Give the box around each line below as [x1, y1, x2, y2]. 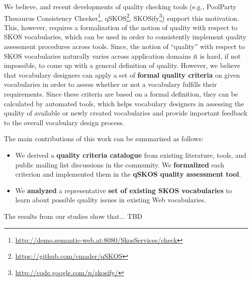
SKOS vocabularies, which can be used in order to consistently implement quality [4, 32, 247, 42]
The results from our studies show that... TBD [4, 211, 142, 221]
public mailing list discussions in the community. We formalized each [15, 159, 224, 169]
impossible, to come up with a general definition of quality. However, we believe [4, 60, 240, 70]
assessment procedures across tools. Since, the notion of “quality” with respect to [4, 41, 245, 51]
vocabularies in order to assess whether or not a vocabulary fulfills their [4, 79, 217, 89]
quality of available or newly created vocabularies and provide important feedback [4, 108, 248, 118]
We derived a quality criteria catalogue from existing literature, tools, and [15, 149, 246, 160]
